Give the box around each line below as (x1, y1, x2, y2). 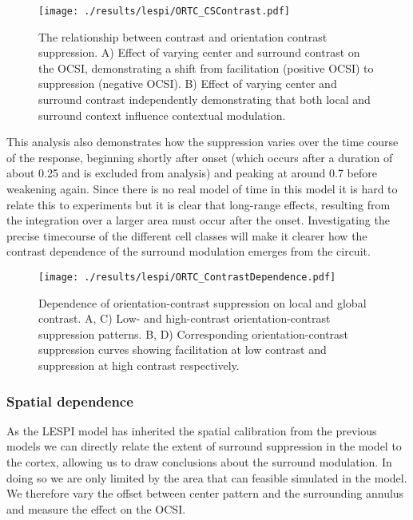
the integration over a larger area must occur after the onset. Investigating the (6, 212, 390, 228)
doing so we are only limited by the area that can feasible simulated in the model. (6, 469, 407, 486)
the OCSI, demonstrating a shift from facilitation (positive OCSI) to (38, 59, 374, 76)
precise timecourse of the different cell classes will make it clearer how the (6, 227, 367, 244)
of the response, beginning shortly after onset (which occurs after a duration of (6, 149, 393, 165)
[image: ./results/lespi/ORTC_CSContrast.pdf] (38, 6, 290, 17)
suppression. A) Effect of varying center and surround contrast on (38, 44, 360, 61)
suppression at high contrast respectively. (38, 357, 240, 373)
